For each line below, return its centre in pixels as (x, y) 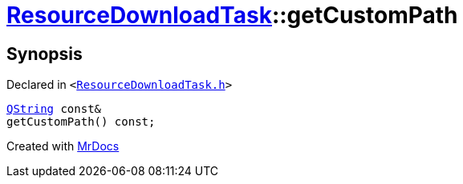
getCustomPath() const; (81, 122)
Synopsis (45, 54)
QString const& (54, 109)
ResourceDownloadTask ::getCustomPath (232, 15)
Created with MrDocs (63, 146)
